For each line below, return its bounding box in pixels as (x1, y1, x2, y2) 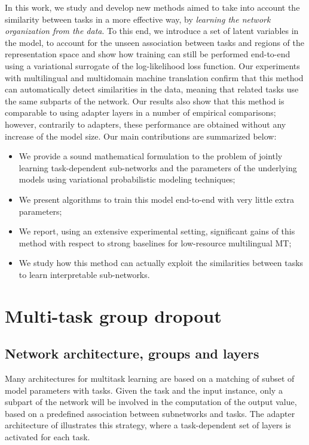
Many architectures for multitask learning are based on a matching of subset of (5, 372, 295, 385)
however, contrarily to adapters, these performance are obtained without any (5, 118, 286, 130)
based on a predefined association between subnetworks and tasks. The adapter (5, 407, 295, 419)
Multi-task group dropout (5, 303, 222, 327)
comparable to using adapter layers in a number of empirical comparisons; (5, 106, 276, 119)
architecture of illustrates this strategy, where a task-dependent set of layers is (5, 419, 291, 431)
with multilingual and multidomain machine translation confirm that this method (5, 71, 304, 84)
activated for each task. (5, 431, 90, 443)
